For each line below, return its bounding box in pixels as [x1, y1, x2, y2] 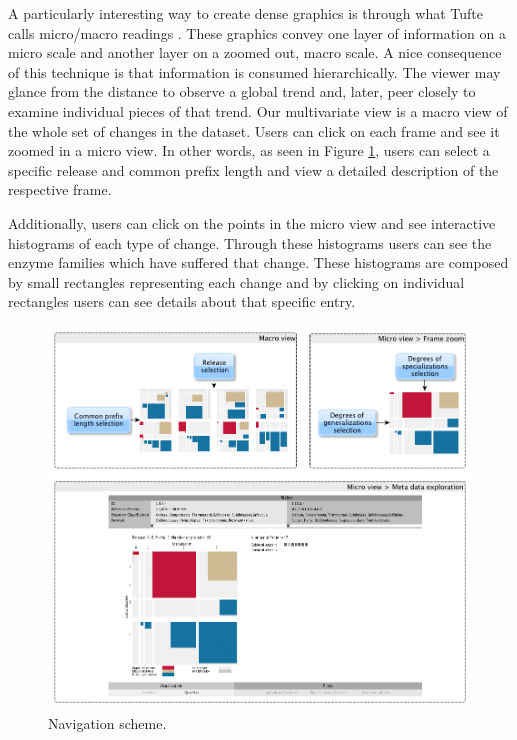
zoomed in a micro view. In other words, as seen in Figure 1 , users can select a [8, 140, 490, 161]
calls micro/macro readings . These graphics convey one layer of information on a [8, 22, 506, 43]
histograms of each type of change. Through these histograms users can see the [8, 232, 492, 253]
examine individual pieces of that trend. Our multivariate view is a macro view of [8, 100, 508, 121]
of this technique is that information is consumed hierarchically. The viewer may [8, 61, 501, 82]
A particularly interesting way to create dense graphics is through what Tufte [8, 3, 483, 23]
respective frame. [8, 179, 112, 200]
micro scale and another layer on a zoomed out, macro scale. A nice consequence [8, 42, 502, 63]
